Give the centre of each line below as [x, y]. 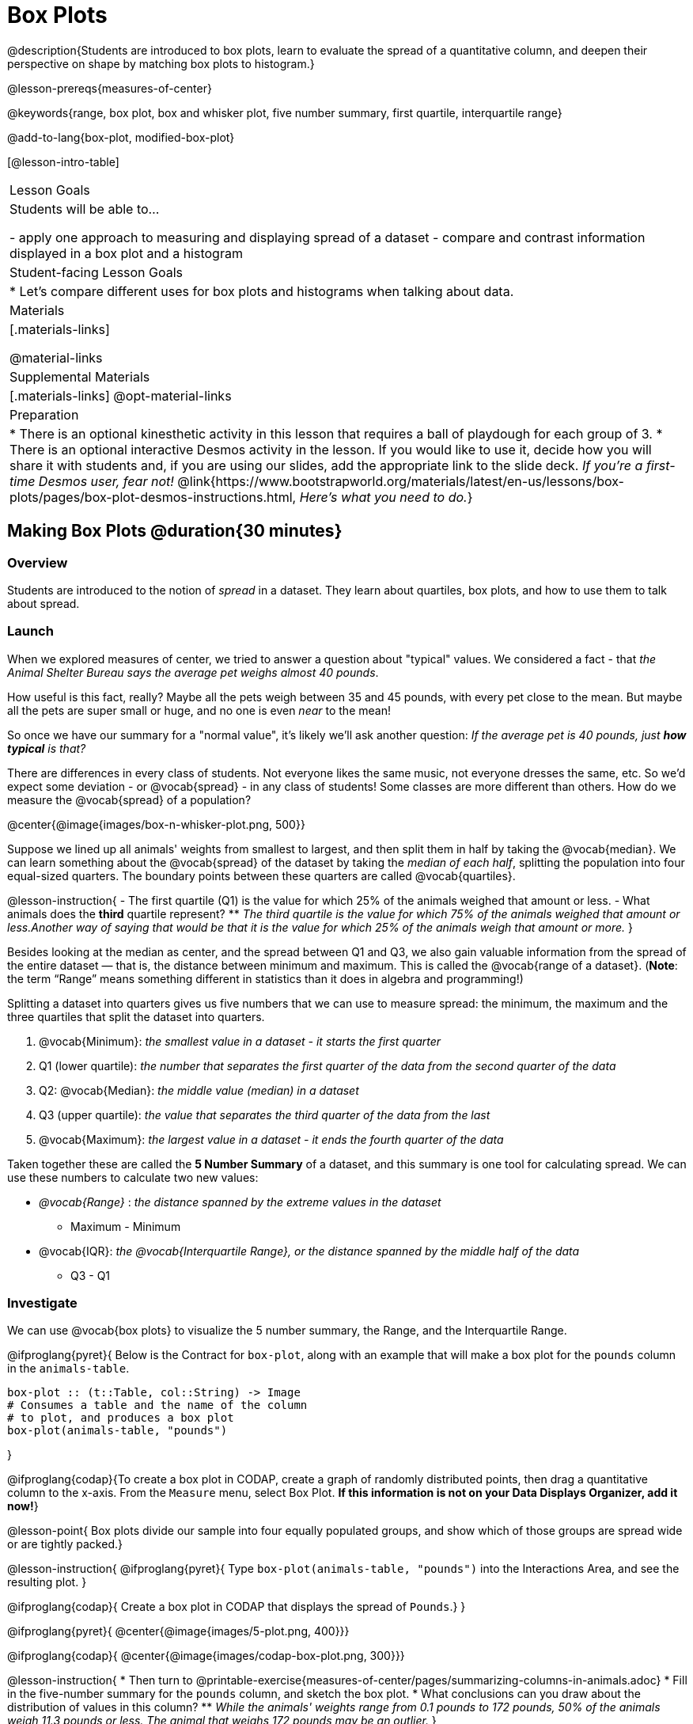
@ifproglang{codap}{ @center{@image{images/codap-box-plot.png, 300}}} [206, 1656]
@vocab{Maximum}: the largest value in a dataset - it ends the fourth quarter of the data [271, 1139]
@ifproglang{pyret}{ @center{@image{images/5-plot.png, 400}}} [178, 1631]
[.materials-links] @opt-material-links [121, 395]
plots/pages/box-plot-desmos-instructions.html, [153, 497]
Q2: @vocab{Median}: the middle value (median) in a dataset [199, 1090]
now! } [23, 1506]
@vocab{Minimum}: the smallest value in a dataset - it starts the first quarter [240, 1041]
